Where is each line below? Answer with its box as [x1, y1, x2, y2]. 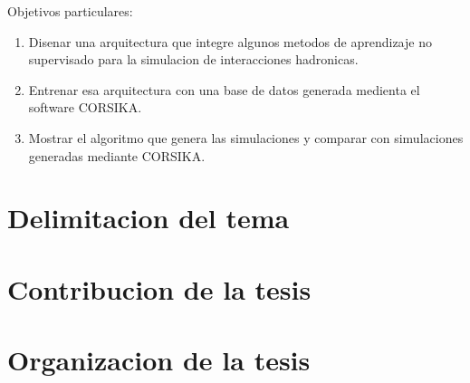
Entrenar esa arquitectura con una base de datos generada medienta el [28, 80, 420, 99]
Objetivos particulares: [7, 2, 133, 20]
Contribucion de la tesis [7, 270, 312, 307]
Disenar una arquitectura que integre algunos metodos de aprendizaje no [28, 32, 432, 51]
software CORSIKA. [28, 98, 142, 117]
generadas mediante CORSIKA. [28, 146, 206, 165]
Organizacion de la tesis [7, 341, 311, 378]
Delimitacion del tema [7, 199, 290, 236]
